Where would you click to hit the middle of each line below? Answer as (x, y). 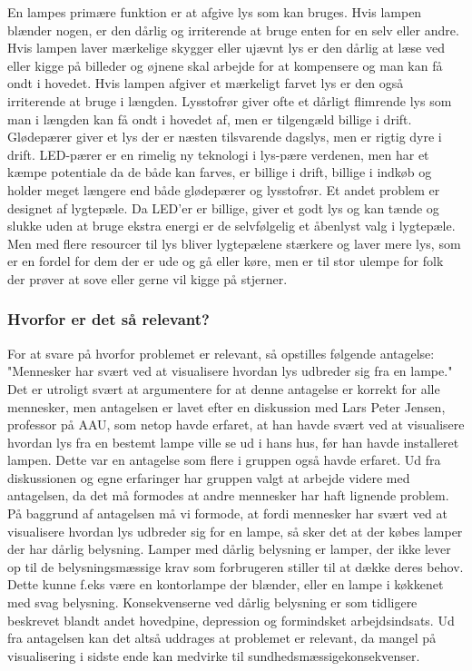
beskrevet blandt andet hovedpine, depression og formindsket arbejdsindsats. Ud (231, 620)
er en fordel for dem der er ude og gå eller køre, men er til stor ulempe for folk (226, 261)
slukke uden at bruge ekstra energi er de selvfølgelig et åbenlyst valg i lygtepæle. (231, 226)
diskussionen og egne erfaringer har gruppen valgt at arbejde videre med (209, 477)
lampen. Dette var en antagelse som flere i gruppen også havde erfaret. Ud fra (224, 460)
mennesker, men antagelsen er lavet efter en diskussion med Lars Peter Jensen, (226, 406)
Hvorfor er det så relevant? (108, 319)
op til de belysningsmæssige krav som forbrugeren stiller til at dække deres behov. (236, 566)
